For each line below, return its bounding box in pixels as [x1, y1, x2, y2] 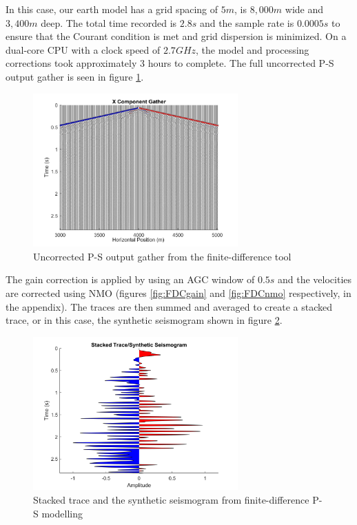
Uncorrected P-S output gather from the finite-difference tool [33, 249, 292, 263]
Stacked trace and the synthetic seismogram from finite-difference [33, 492, 309, 506]
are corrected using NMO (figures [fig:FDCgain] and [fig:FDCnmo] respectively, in [6, 285, 351, 300]
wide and [285, 2, 324, 16]
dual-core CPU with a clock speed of [6, 42, 161, 56]
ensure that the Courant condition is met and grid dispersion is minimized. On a [6, 29, 347, 43]
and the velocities [278, 272, 352, 287]
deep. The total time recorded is [41, 15, 177, 30]
